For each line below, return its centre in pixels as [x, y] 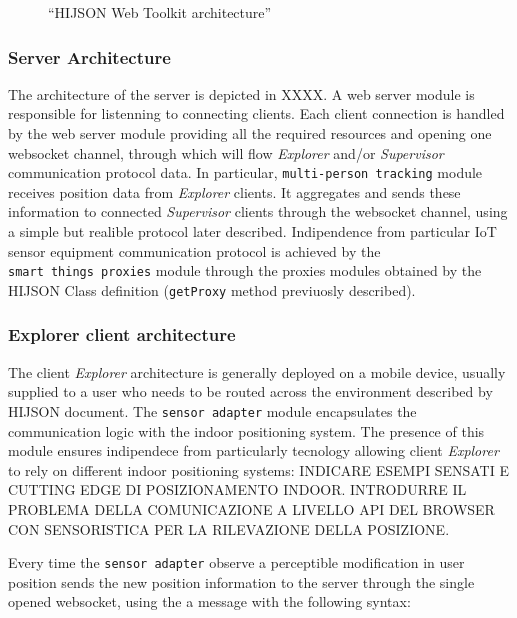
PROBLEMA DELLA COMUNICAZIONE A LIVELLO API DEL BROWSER [251, 508]
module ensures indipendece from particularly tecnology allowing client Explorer [253, 450]
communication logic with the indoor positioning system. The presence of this [246, 430]
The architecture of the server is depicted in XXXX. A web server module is [241, 93]
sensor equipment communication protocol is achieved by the [194, 250]
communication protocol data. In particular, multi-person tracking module [245, 172]
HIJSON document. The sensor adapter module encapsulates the [212, 410]
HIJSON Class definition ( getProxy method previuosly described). [212, 289]
